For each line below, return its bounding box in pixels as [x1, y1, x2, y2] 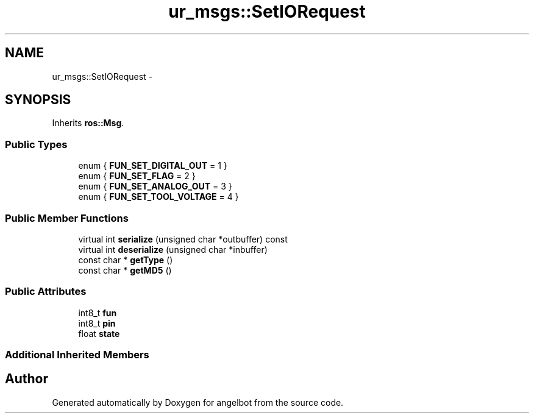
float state [78, 328, 120, 339]
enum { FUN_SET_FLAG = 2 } [78, 171, 196, 182]
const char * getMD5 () [78, 264, 172, 275]
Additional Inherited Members [5, 349, 149, 361]
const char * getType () [78, 254, 173, 265]
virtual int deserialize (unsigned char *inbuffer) [78, 244, 268, 255]
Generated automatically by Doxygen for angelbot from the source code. [52, 397, 344, 408]
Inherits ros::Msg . [52, 118, 124, 129]
